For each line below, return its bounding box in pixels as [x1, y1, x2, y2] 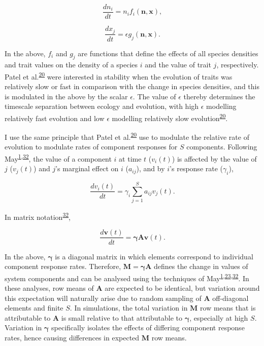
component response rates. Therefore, [5, 261, 121, 272]
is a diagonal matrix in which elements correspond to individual [55, 251, 253, 261]
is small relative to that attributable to [61, 312, 183, 323]
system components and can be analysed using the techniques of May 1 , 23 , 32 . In [5, 271, 249, 283]
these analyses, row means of [5, 282, 94, 293]
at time [119, 153, 142, 164]
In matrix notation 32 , [5, 210, 71, 222]
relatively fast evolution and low [5, 112, 105, 123]
